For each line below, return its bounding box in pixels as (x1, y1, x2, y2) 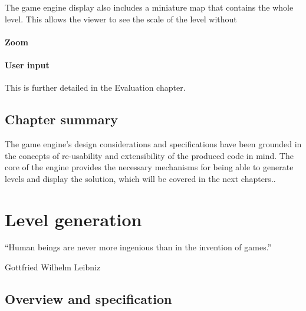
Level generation (5, 207, 142, 231)
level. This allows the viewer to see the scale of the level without (5, 12, 237, 25)
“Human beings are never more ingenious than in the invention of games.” (5, 241, 272, 253)
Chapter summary (5, 110, 119, 128)
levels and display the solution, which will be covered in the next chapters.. (5, 172, 276, 184)
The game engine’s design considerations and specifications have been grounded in (5, 137, 302, 150)
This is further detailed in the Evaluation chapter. (5, 81, 186, 94)
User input (5, 58, 50, 71)
